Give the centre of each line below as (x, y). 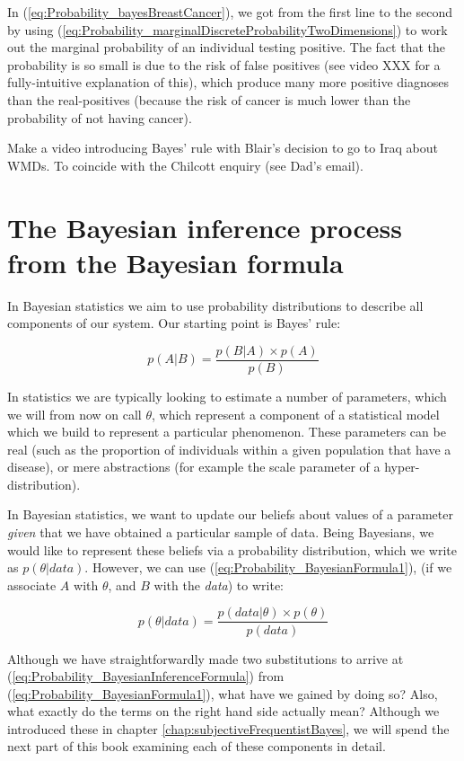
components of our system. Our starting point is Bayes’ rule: (174, 323)
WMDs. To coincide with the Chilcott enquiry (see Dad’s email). (185, 165)
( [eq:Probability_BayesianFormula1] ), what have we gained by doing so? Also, (223, 693)
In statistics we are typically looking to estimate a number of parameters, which (227, 396)
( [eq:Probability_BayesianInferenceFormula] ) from (146, 676)
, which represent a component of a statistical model (295, 414)
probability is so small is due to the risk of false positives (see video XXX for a (224, 64)
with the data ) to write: (219, 584)
